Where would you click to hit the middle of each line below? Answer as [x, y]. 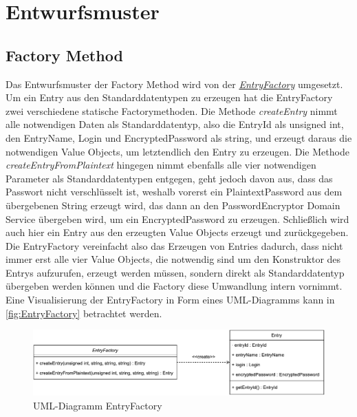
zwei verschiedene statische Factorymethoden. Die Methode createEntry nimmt [172, 110]
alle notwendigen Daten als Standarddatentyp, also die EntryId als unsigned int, [175, 124]
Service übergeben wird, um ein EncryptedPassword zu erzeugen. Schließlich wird [177, 218]
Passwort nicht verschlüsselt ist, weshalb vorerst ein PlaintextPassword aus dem [174, 192]
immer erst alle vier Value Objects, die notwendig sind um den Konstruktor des [173, 259]
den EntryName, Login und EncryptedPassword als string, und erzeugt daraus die [179, 137]
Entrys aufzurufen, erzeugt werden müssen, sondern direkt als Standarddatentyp [175, 272]
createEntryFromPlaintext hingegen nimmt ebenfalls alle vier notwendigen [161, 165]
